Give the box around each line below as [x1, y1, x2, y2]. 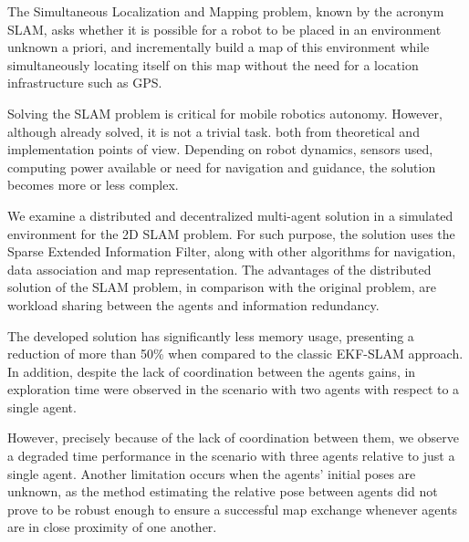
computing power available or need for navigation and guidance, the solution [7, 157, 436, 176]
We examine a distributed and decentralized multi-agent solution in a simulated [7, 205, 453, 224]
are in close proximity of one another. [7, 517, 217, 537]
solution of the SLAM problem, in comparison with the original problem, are [7, 277, 436, 297]
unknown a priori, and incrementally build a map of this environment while [7, 37, 430, 57]
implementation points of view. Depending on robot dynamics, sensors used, [7, 140, 433, 159]
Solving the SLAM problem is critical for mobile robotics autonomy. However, [7, 103, 443, 122]
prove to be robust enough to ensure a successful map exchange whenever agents [7, 499, 457, 518]
